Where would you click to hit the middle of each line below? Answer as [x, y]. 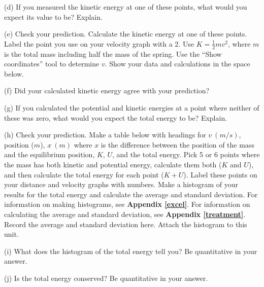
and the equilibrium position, [49, 154]
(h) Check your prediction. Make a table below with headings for [105, 135]
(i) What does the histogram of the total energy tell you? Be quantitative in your [131, 251]
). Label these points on [220, 174]
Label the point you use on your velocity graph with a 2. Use [99, 43]
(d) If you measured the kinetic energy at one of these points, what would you [126, 7]
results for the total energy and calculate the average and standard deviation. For [131, 194]
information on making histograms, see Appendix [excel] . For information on [127, 204]
